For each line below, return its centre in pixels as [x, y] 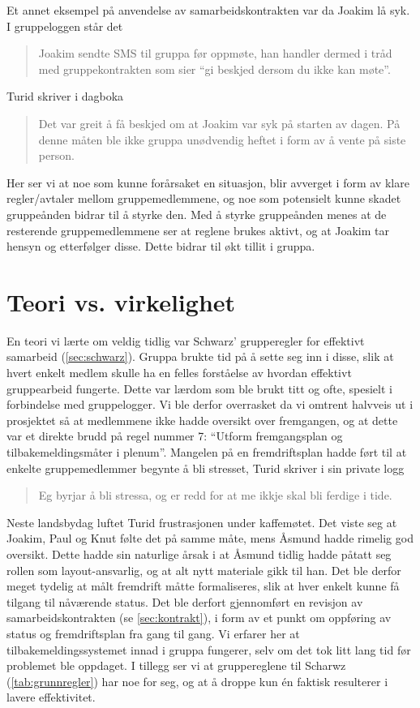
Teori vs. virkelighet [121, 301]
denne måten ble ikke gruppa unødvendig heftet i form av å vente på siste [222, 139]
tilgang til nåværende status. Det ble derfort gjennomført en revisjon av [185, 601]
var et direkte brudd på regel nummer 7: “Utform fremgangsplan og [175, 436]
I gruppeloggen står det [65, 26]
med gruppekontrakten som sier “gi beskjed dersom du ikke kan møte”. [214, 69]
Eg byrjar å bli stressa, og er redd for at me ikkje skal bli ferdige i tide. [215, 495]
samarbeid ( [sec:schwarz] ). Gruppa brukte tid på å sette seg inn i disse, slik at [200, 356]
